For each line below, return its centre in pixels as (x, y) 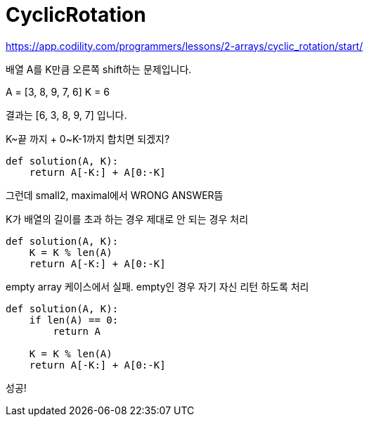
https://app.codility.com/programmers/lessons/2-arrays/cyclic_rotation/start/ (184, 46)
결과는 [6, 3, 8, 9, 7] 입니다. (66, 115)
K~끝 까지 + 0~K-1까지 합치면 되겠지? (88, 139)
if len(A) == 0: (74, 320)
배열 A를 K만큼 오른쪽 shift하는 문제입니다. (99, 69)
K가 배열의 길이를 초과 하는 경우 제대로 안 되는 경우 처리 (127, 219)
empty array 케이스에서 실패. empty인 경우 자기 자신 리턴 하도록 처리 (157, 286)
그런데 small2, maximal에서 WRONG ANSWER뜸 (115, 195)
